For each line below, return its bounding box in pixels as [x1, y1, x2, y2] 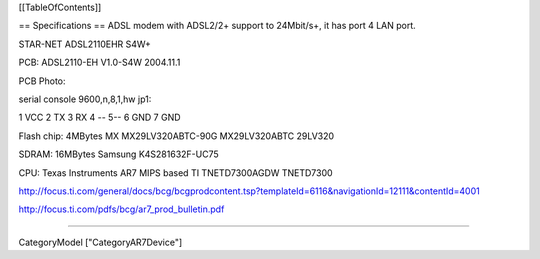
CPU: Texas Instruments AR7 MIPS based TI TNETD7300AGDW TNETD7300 [18, 166, 334, 179]
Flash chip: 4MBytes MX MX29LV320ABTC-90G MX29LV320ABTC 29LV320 [18, 130, 335, 142]
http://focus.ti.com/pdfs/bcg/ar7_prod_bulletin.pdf [18, 203, 225, 215]
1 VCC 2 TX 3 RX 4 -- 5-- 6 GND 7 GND [18, 111, 181, 124]
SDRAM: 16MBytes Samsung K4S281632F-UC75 [18, 148, 219, 160]
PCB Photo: [18, 75, 66, 87]
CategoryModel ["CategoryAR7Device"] [18, 236, 183, 248]
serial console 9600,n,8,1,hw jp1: [18, 93, 152, 105]
